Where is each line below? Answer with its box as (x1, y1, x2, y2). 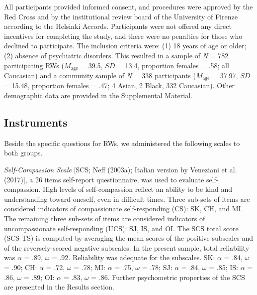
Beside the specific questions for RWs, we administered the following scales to (4, 138, 240, 148)
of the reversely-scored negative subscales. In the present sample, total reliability (4, 242, 250, 253)
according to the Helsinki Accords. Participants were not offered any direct (4, 21, 232, 31)
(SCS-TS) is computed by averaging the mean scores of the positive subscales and (4, 233, 254, 243)
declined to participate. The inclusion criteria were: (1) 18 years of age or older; (4, 40, 247, 51)
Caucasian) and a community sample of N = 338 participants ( (4, 70, 196, 81)
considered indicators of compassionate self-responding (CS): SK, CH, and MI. (4, 203, 243, 214)
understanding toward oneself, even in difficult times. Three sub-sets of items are (4, 193, 250, 204)
